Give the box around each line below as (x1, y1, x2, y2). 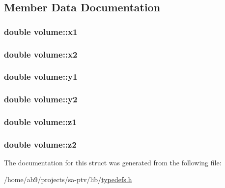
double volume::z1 (4, 116, 77, 128)
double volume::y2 (4, 93, 78, 105)
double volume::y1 (4, 70, 78, 83)
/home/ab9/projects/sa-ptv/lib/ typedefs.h (4, 174, 132, 184)
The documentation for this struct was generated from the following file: (4, 157, 222, 168)
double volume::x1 (4, 25, 78, 37)
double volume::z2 (4, 138, 77, 150)
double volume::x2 (4, 48, 78, 60)
